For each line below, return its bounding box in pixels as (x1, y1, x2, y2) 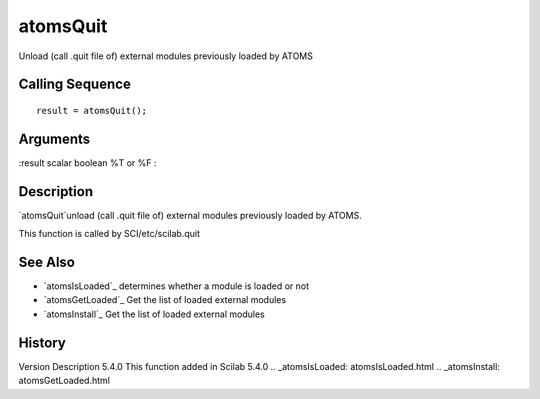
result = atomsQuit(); (36, 105, 148, 116)
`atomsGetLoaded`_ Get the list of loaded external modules (43, 294, 287, 306)
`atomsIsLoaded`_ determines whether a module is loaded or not (43, 280, 310, 292)
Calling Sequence (18, 76, 132, 93)
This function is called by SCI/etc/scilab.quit (18, 228, 200, 240)
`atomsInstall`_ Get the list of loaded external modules (43, 308, 265, 320)
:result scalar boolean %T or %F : (18, 156, 157, 169)
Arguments (18, 130, 91, 147)
